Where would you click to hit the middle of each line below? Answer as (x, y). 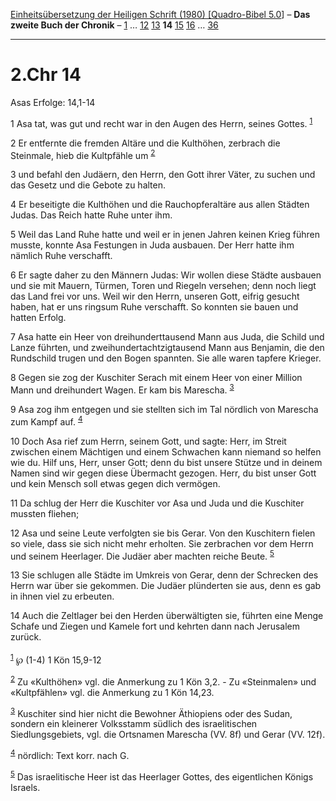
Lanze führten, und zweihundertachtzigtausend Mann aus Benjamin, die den (167, 348)
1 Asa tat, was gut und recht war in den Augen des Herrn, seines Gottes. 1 (161, 122)
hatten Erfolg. (38, 318)
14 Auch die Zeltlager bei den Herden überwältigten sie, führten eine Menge (167, 616)
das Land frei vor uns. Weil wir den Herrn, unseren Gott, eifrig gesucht (155, 296)
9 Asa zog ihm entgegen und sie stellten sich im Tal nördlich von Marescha (164, 409)
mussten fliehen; (45, 513)
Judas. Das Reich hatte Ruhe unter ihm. (91, 215)
